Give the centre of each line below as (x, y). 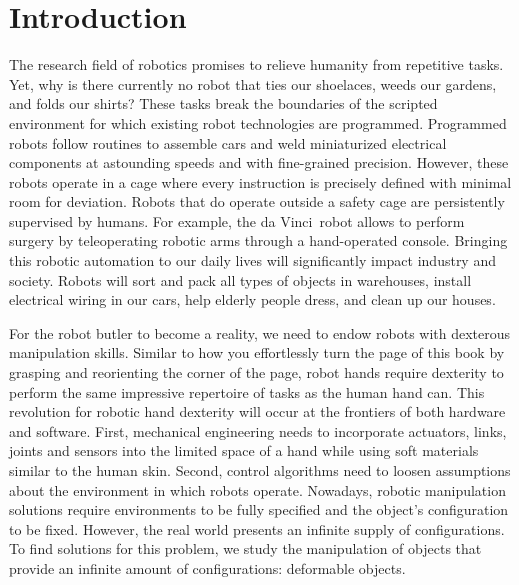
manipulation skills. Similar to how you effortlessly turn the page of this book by (257, 352)
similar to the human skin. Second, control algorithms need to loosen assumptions (260, 470)
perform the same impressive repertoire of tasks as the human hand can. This (247, 391)
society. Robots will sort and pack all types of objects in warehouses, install (240, 279)
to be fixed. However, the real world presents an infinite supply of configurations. (257, 528)
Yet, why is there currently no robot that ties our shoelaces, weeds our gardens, (253, 83)
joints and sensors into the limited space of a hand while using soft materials (244, 450)
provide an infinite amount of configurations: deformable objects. (207, 567)
